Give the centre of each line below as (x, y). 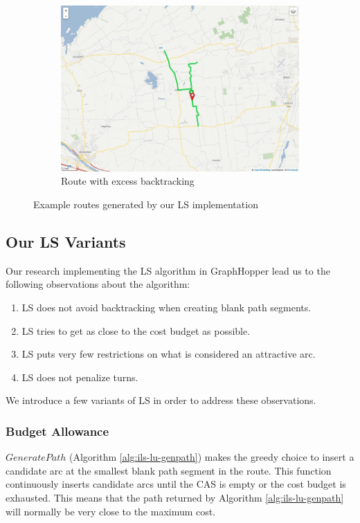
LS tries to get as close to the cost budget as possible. (136, 330)
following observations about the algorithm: (98, 284)
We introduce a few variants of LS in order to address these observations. (161, 400)
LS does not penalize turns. (80, 377)
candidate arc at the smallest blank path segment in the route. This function (169, 470)
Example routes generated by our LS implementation (146, 204)
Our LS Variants (66, 242)
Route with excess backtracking (128, 181)
